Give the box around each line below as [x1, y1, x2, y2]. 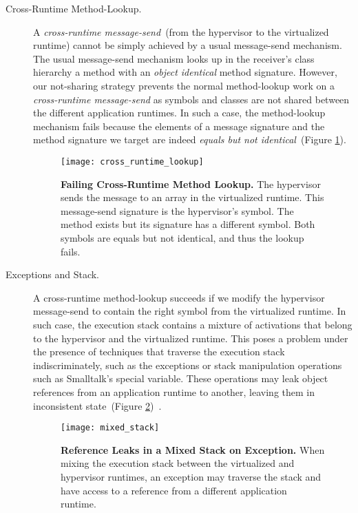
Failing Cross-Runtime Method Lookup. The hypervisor [61, 176, 321, 191]
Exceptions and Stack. [6, 267, 100, 282]
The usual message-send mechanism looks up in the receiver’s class [33, 51, 315, 65]
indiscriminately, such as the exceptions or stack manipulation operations [33, 357, 342, 372]
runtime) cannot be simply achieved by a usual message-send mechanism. [33, 38, 342, 52]
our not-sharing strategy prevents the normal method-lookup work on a [33, 78, 335, 92]
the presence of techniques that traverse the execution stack [33, 344, 285, 359]
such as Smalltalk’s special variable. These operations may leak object [33, 371, 328, 386]
